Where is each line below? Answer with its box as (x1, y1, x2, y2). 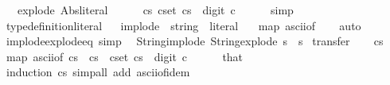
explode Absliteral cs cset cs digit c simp (17, 2, 294, 17)
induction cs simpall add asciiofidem (6, 64, 190, 80)
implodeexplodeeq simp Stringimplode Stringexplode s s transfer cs (6, 33, 384, 49)
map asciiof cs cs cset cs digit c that (6, 48, 244, 64)
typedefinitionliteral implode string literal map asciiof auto (6, 17, 361, 33)
